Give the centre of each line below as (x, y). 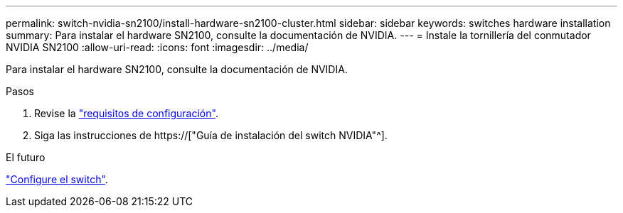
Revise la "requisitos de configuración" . (126, 113)
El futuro (26, 157)
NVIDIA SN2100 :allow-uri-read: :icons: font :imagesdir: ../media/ (157, 47)
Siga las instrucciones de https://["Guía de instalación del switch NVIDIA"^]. (211, 135)
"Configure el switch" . (57, 179)
